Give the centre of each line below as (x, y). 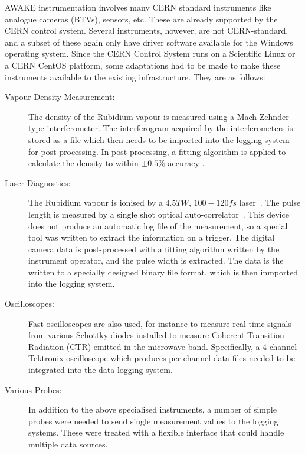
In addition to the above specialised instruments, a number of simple (152, 409)
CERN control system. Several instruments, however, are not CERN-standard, (147, 30)
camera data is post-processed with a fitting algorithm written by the (154, 249)
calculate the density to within (83, 163)
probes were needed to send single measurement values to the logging (153, 421)
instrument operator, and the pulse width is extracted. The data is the (156, 260)
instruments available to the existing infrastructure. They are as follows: (135, 77)
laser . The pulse (270, 202)
